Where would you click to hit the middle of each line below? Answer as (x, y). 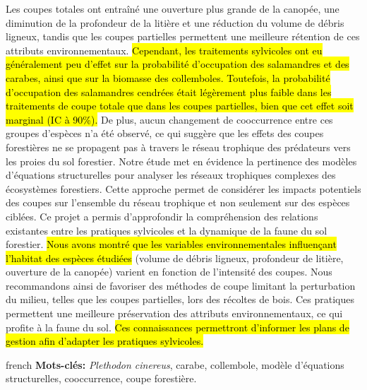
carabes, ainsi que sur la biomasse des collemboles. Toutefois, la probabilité (168, 77)
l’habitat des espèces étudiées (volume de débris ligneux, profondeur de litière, (175, 258)
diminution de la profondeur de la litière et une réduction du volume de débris (175, 22)
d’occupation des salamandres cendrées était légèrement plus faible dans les (169, 91)
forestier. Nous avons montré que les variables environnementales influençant (171, 244)
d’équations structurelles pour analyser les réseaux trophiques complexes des (171, 175)
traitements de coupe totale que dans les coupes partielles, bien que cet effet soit (180, 106)
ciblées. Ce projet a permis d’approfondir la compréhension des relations (162, 216)
